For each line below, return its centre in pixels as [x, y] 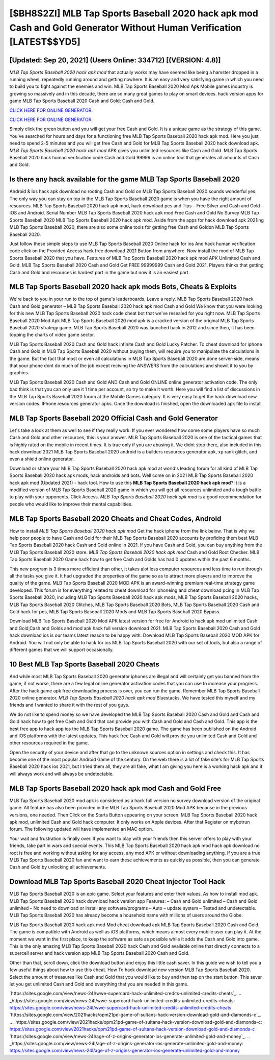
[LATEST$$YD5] [45, 42]
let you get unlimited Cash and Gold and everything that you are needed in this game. [99, 984]
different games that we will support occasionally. [62, 649]
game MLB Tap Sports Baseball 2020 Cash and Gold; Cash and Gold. [82, 101]
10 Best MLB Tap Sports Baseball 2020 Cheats [85, 664]
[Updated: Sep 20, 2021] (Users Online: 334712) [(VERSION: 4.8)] [115, 60]
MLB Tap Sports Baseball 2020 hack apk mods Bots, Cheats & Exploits [123, 287]
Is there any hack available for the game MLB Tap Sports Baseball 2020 [125, 179]
